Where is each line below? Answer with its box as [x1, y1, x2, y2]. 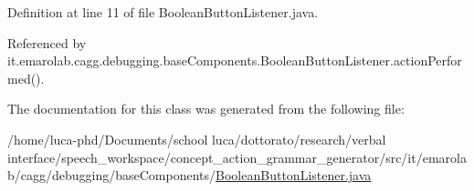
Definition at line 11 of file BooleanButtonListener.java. [7, 3, 319, 21]
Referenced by [7, 33, 87, 52]
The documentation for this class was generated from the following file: [7, 99, 405, 118]
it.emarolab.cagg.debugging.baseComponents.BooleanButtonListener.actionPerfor [7, 51, 462, 70]
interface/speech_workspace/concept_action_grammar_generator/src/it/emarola [7, 147, 467, 166]
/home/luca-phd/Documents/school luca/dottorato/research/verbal [7, 129, 386, 148]
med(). [7, 68, 45, 87]
